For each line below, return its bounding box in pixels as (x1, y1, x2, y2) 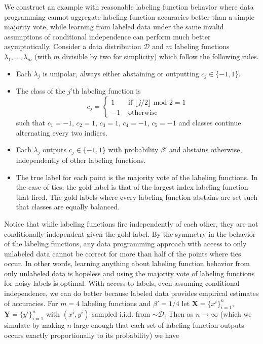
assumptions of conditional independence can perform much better (4, 31, 211, 41)
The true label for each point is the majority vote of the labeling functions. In (16, 171, 258, 182)
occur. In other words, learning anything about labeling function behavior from (4, 258, 250, 269)
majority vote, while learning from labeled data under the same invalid (4, 21, 224, 32)
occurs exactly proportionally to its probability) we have (4, 330, 179, 340)
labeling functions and (82, 297, 151, 308)
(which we (220, 309, 252, 319)
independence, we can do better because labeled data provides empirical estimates (4, 288, 259, 298)
